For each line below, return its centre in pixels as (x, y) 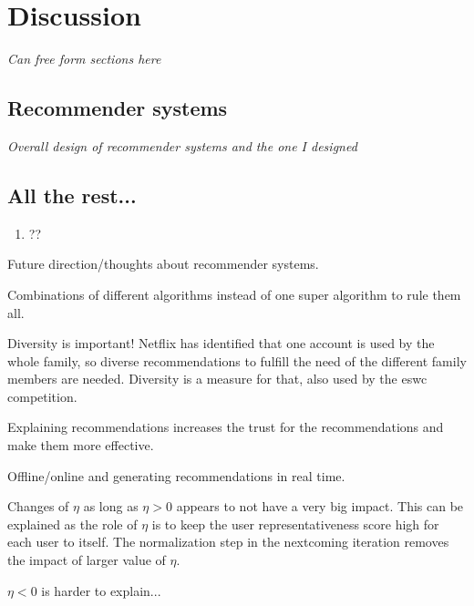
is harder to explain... (101, 590)
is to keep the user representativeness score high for (295, 524)
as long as (111, 506)
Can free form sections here (84, 59)
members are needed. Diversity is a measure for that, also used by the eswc (217, 379)
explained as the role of (72, 524)
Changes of (38, 506)
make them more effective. (81, 445)
